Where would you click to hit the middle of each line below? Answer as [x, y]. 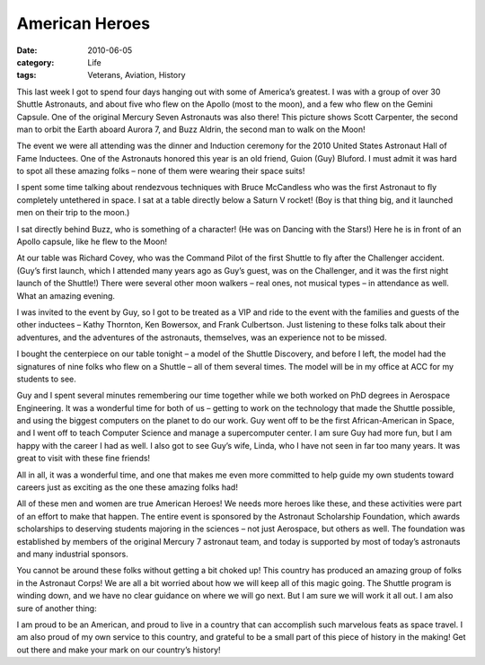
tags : [26, 75]
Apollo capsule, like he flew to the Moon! [92, 241]
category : [35, 62]
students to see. [46, 379]
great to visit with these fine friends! [84, 459]
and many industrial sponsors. [73, 554]
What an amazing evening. [66, 295]
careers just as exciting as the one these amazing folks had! [127, 487]
